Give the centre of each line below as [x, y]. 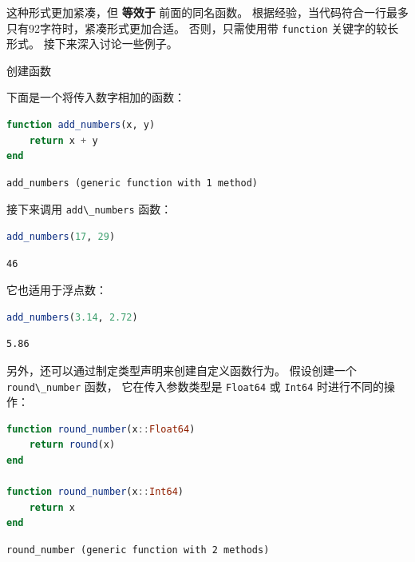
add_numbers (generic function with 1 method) [132, 183]
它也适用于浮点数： [57, 290]
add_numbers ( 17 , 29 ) [61, 237]
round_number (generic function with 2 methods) [138, 550]
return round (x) [72, 445]
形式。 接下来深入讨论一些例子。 [92, 44]
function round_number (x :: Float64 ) [101, 429]
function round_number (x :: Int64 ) [95, 492]
